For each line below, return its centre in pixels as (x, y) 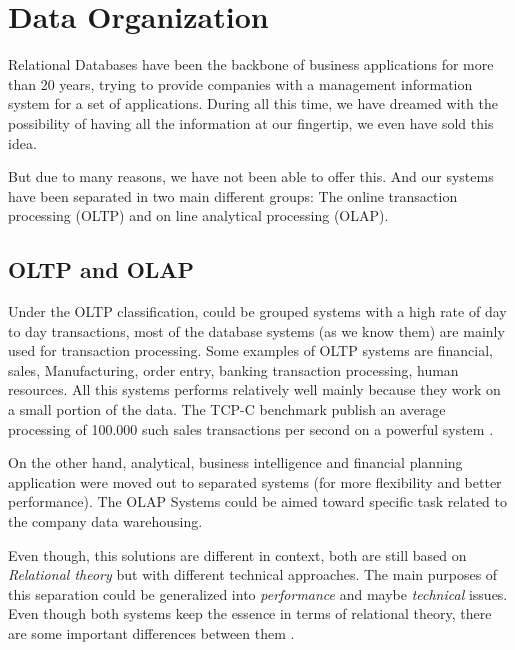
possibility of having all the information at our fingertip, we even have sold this (251, 122)
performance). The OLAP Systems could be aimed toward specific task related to (257, 501)
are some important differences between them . (151, 632)
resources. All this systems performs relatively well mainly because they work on (254, 389)
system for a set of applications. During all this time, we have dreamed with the (253, 103)
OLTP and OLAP (101, 269)
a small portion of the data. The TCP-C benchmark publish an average (227, 409)
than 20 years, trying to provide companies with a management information (240, 83)
